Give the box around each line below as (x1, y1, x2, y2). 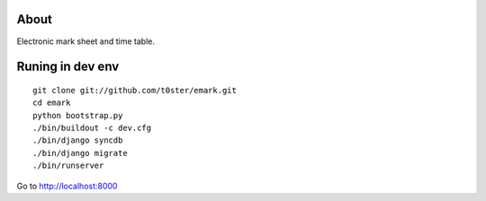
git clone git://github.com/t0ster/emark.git (32, 85, 238, 95)
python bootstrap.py (32, 110, 123, 120)
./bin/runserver (32, 161, 104, 170)
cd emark (32, 98, 71, 108)
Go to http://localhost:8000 (16, 180, 118, 191)
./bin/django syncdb (32, 135, 123, 145)
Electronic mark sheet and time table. (16, 36, 155, 47)
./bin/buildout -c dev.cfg (32, 123, 152, 134)
